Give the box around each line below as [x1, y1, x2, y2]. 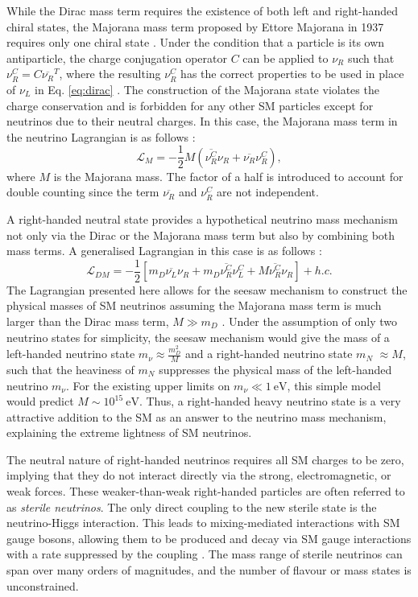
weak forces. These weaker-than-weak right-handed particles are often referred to [6, 483, 405, 500]
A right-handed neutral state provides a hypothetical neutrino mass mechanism [6, 211, 398, 227]
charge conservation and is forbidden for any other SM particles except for [6, 97, 374, 113]
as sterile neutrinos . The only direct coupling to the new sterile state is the [6, 498, 377, 515]
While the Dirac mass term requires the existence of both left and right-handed [6, 2, 399, 19]
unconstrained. [6, 577, 79, 594]
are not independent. [217, 183, 319, 200]
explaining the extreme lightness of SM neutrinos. [6, 424, 252, 441]
